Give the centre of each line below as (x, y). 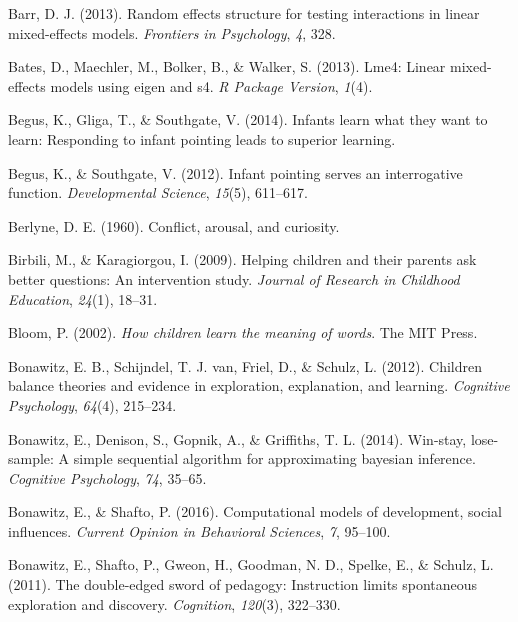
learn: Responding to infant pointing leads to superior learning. (202, 138)
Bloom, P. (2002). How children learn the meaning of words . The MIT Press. (243, 332)
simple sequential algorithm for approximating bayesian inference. (274, 458)
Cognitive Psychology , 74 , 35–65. (107, 477)
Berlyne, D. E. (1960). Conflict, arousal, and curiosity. (174, 225)
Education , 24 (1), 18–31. (83, 298)
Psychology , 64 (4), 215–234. (92, 404)
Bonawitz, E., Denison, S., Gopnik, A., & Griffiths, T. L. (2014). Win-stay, (237, 438)
